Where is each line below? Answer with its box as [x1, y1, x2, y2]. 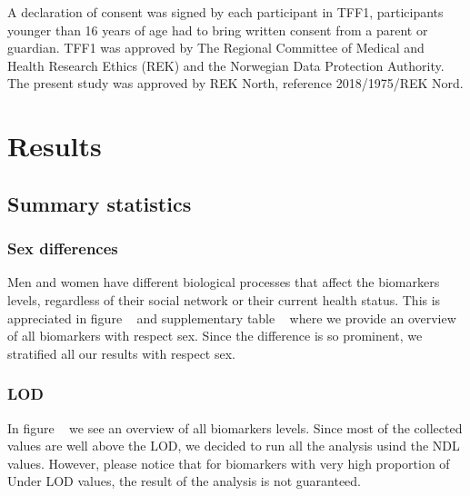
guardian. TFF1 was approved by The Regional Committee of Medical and [7, 38, 425, 57]
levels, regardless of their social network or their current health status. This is [7, 290, 441, 309]
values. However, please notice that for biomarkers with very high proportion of [7, 453, 450, 472]
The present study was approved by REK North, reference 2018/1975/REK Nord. [7, 74, 464, 93]
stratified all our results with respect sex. [7, 343, 235, 362]
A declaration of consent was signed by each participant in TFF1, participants [7, 3, 444, 21]
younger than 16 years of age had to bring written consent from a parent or [7, 20, 428, 39]
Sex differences [7, 237, 118, 260]
